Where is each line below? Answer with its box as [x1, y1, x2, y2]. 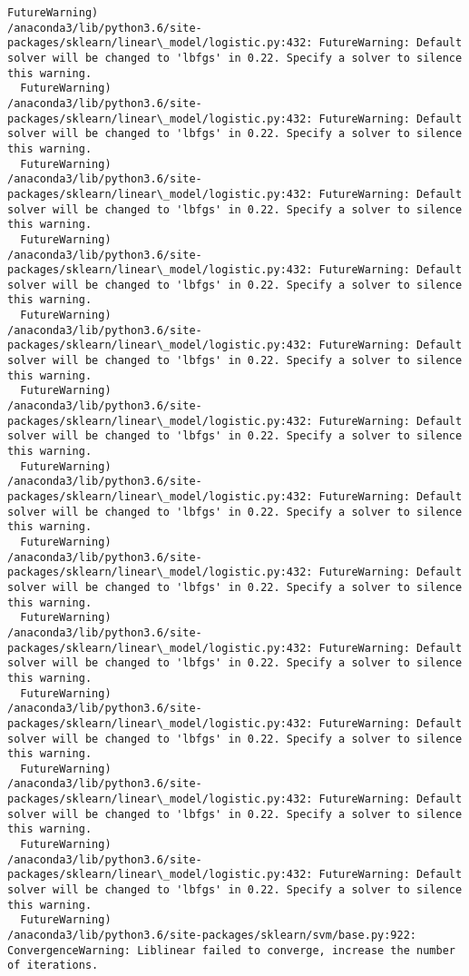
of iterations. [7, 959, 99, 972]
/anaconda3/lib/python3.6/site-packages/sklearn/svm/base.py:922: [7, 929, 417, 942]
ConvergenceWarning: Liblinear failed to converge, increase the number [7, 943, 455, 957]
